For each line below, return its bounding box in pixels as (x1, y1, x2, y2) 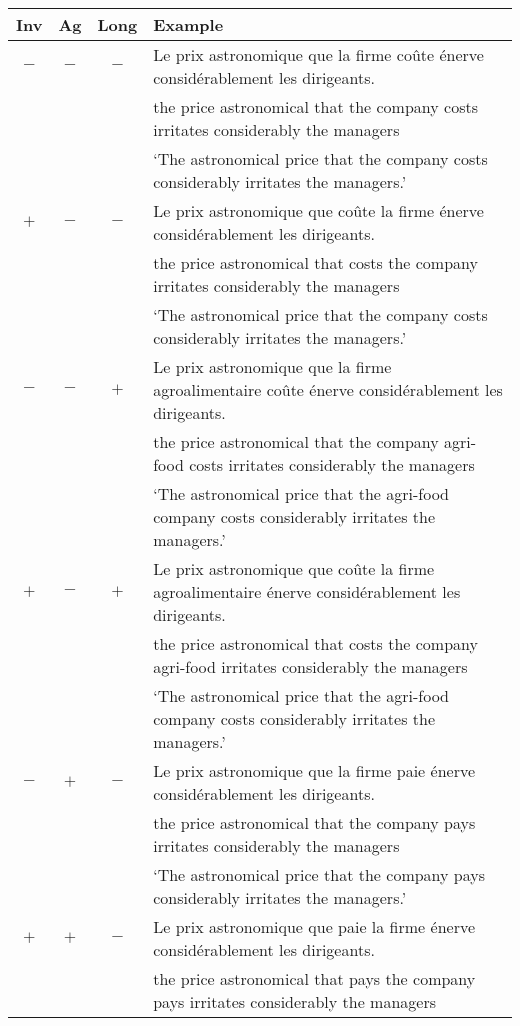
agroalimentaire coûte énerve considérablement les (153, 378, 503, 401)
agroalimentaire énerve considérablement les (153, 580, 461, 603)
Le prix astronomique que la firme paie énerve (153, 759, 476, 782)
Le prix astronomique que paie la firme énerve (153, 915, 476, 938)
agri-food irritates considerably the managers (153, 655, 468, 678)
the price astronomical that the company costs (153, 95, 478, 118)
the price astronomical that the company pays (153, 811, 476, 834)
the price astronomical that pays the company (153, 967, 476, 990)
